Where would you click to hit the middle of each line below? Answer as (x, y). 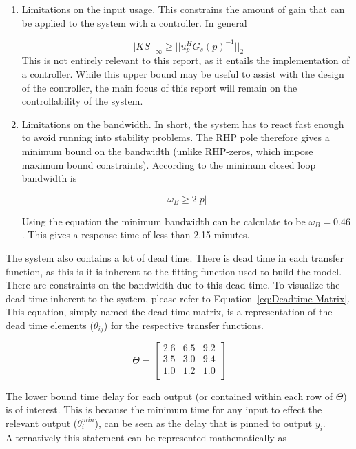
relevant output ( (42, 422)
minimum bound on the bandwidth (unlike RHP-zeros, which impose (167, 151)
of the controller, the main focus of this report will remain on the (159, 87)
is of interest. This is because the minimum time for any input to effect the (164, 409)
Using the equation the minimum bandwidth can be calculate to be (164, 221)
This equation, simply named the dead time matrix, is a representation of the (169, 312)
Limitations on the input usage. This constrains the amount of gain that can (183, 9)
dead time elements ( (50, 325)
